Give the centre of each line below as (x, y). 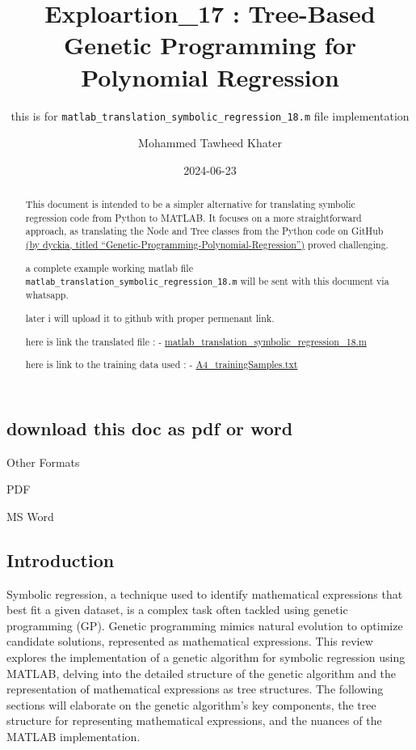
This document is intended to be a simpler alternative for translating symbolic (190, 204)
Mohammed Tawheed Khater (210, 143)
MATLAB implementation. (74, 736)
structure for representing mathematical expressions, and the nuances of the (194, 720)
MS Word (30, 516)
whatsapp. (47, 295)
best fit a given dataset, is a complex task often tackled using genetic (177, 610)
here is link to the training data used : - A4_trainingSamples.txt (162, 364)
